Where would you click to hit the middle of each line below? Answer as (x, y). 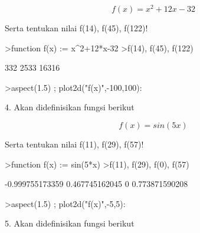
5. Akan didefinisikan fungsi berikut (70, 223)
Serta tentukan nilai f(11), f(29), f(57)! (74, 144)
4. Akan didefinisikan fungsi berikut (70, 107)
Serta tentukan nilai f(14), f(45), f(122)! (76, 28)
